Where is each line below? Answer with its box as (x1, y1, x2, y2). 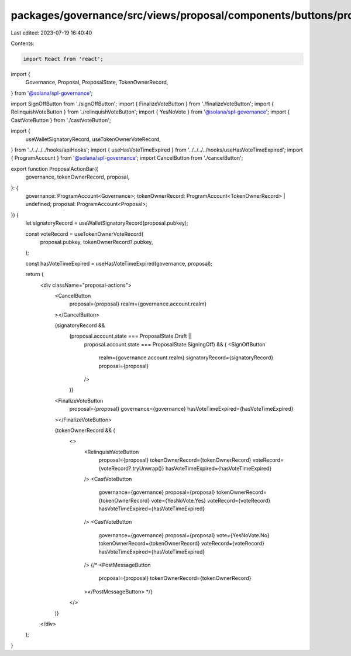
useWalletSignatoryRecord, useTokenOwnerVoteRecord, (25, 135, 161, 143)
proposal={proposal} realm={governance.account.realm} (69, 300, 207, 307)
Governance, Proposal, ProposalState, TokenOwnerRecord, (25, 79, 168, 86)
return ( (25, 271, 44, 278)
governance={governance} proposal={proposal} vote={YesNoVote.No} (98, 531, 270, 538)
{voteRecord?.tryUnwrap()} (98, 465, 164, 472)
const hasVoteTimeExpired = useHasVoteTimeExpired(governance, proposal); (25, 260, 213, 267)
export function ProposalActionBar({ (11, 165, 99, 172)
